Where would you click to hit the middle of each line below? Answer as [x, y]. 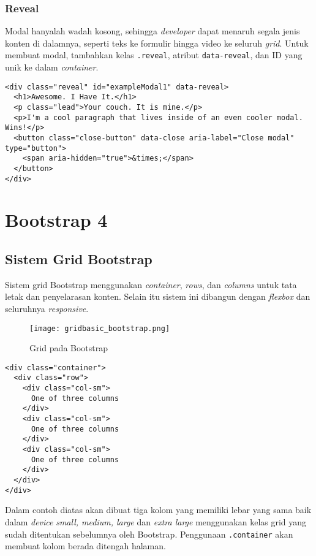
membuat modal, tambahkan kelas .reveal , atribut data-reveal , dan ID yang [154, 55]
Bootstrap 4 [56, 220]
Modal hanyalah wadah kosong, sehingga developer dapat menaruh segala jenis [152, 31]
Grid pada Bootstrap [69, 348]
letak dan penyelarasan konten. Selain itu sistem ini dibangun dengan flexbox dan [158, 296]
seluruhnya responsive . [47, 308]
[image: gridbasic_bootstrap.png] [100, 328]
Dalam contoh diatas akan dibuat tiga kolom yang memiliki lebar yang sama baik [158, 510]
